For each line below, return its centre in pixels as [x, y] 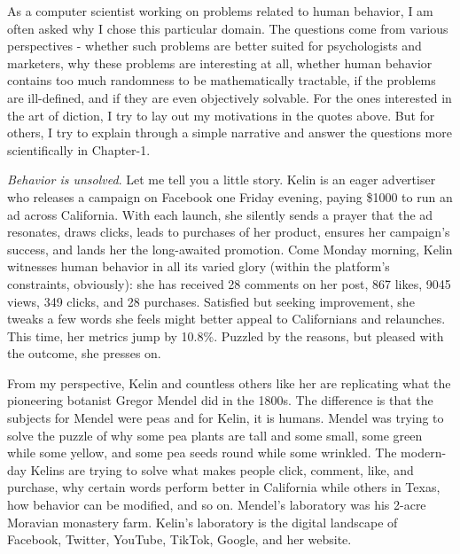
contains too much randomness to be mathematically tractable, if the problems [222, 80]
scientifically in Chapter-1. [79, 149]
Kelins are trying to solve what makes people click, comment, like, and [222, 469]
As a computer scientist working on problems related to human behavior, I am [220, 11]
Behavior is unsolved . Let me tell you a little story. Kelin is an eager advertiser [222, 179]
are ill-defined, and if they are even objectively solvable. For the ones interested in [230, 97]
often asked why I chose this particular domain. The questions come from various [228, 28]
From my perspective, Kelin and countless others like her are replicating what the [229, 382]
